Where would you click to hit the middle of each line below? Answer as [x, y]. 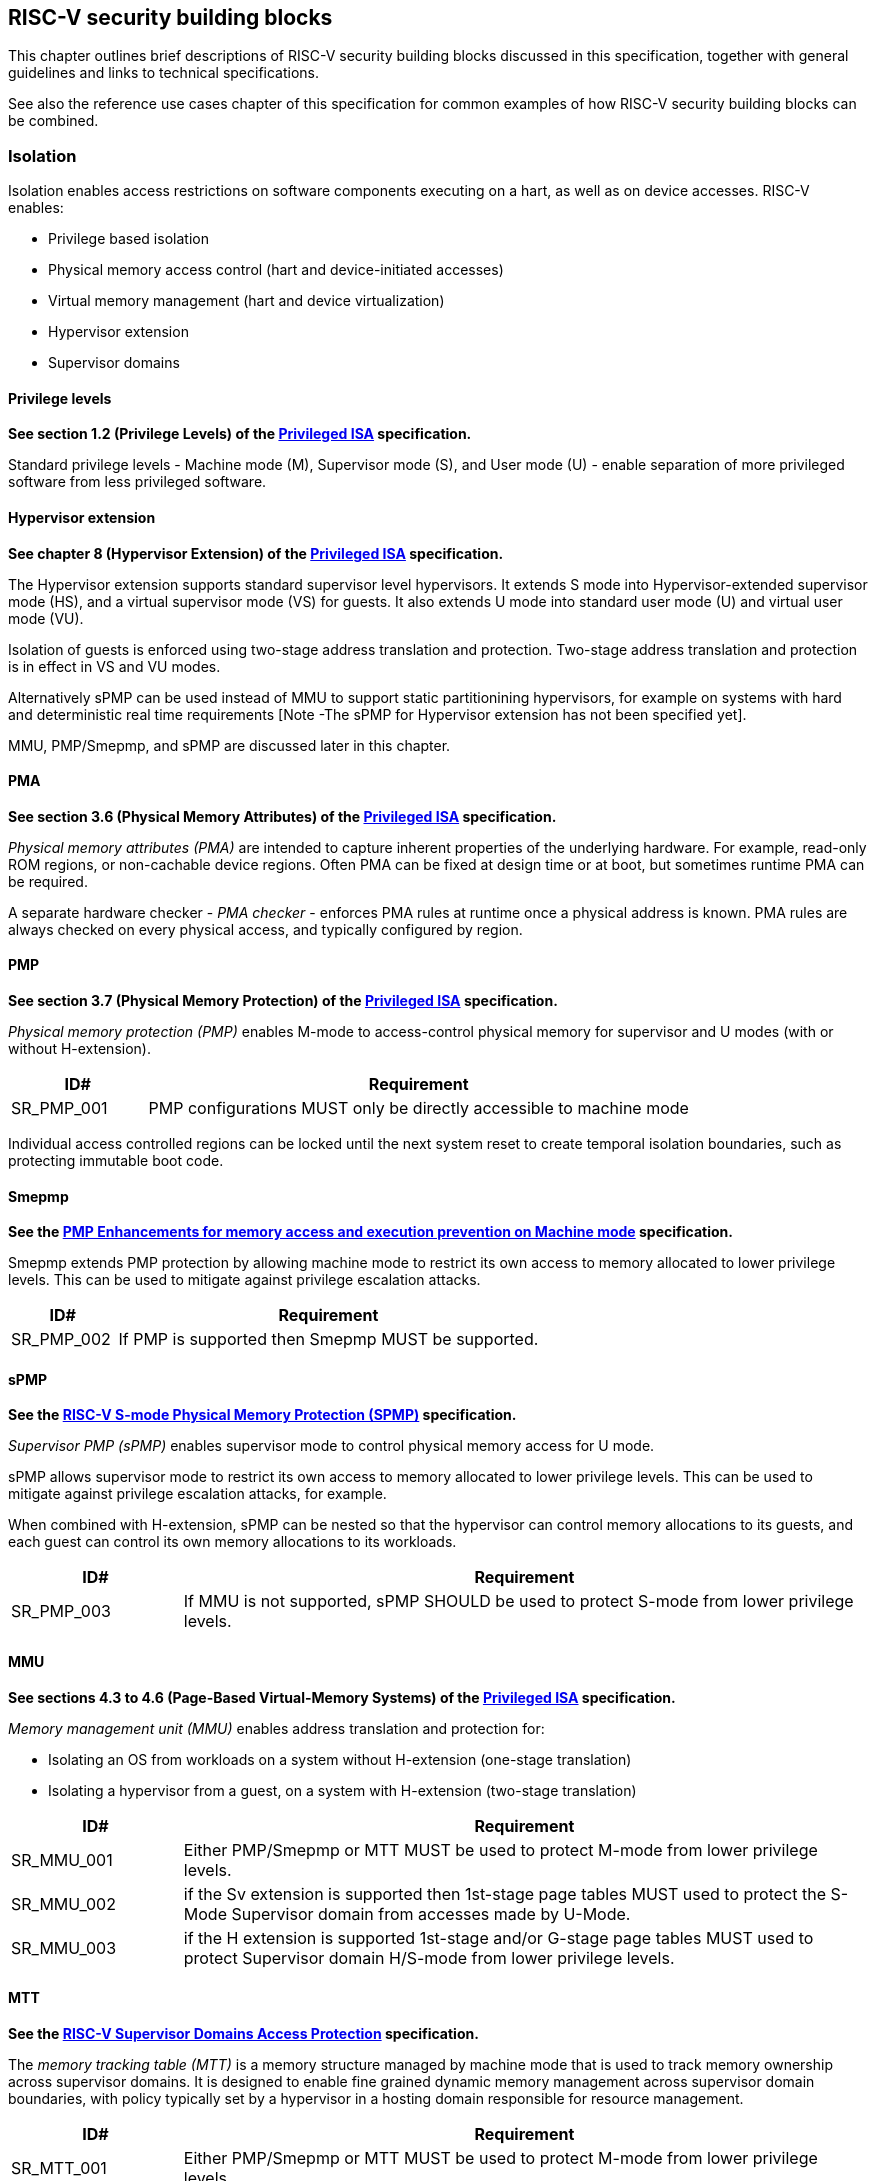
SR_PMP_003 [61, 1611]
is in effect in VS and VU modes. [114, 666]
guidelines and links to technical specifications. [164, 73]
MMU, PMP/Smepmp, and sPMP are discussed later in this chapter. [229, 745]
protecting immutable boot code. [116, 1161]
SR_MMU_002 [63, 1903]
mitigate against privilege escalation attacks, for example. [197, 1494]
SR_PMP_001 [59, 1108]
